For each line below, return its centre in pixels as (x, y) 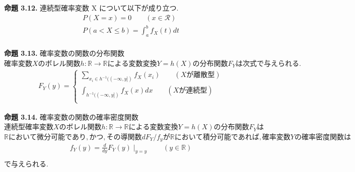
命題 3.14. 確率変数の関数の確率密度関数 (72, 116)
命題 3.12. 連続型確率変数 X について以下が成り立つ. (91, 8)
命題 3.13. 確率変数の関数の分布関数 (64, 53)
